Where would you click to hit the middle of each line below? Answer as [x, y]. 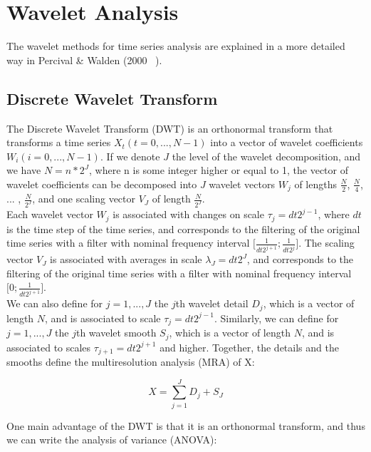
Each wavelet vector [50, 214]
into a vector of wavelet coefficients [287, 142]
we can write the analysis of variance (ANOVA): [112, 440]
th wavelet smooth [116, 333]
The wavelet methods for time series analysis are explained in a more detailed [176, 46]
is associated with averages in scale [126, 259]
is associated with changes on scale [188, 214]
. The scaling [326, 243]
